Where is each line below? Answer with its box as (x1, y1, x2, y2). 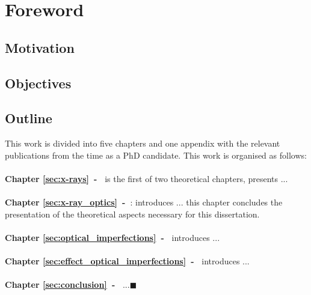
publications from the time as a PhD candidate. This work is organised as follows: (5, 148, 307, 161)
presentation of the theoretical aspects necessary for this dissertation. (5, 207, 260, 220)
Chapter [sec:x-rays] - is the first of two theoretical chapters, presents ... (5, 172, 288, 184)
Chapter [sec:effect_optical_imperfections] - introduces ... (5, 255, 250, 267)
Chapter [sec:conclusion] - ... (5, 278, 130, 291)
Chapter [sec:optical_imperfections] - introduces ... (5, 231, 220, 243)
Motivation (5, 38, 75, 56)
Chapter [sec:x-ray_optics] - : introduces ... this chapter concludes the (5, 196, 283, 208)
